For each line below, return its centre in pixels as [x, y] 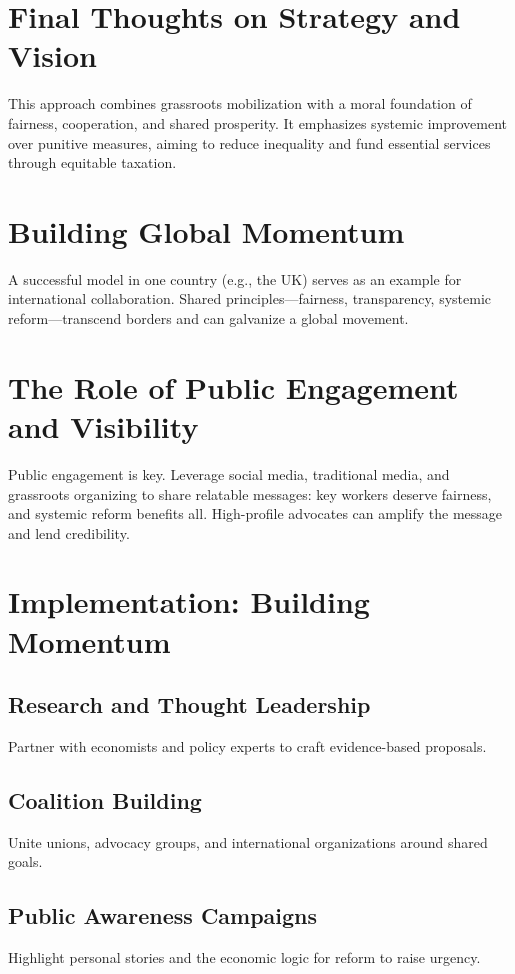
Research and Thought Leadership [189, 704]
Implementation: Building [189, 601]
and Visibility [103, 425]
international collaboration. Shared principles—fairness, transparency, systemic [250, 298]
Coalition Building [105, 800]
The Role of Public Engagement [233, 386]
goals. [25, 861]
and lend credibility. [69, 532]
